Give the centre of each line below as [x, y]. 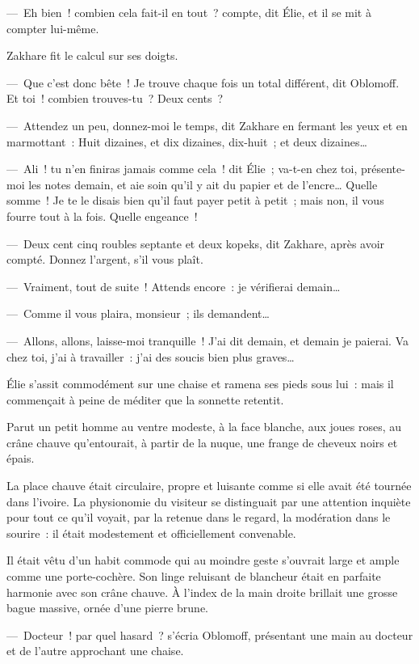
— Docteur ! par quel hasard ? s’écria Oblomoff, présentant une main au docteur [210, 634]
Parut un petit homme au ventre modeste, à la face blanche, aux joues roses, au [204, 427]
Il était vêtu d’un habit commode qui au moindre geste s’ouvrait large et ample [203, 560]
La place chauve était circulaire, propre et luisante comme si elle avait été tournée [209, 486]
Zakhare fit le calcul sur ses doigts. [92, 55]
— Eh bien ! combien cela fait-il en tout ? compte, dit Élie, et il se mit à [189, 12]
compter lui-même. [53, 28]
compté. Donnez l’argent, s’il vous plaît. [105, 259]
